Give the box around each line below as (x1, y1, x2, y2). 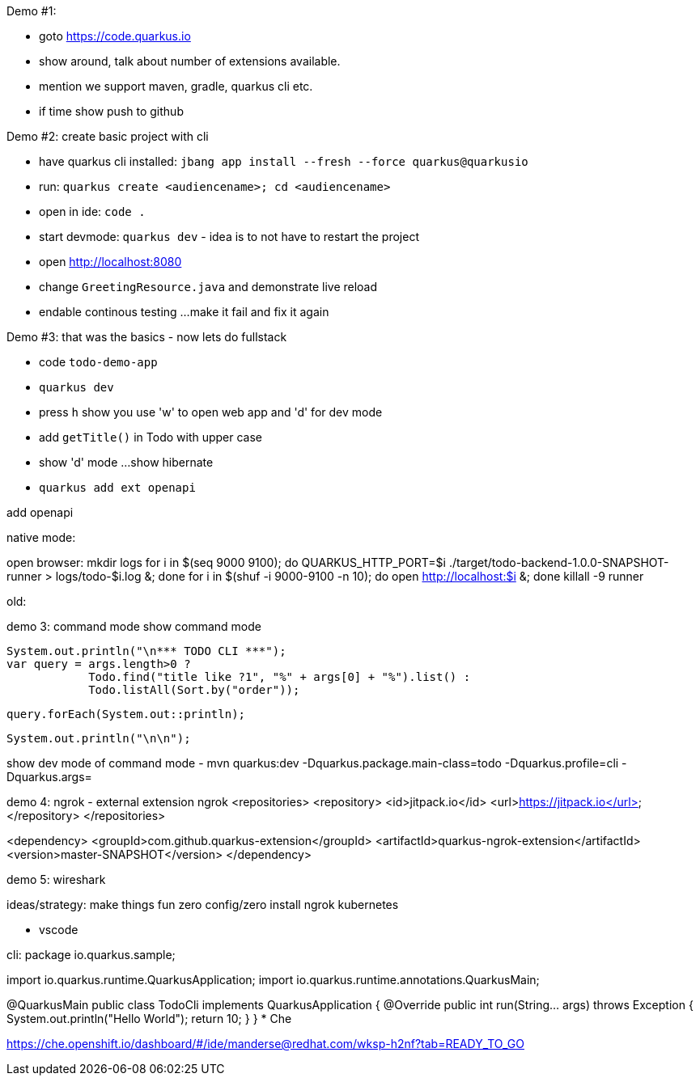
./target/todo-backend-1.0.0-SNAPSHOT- (448, 556, 669, 569)
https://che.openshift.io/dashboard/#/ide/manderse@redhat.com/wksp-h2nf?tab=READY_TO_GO (6, 1037, 524, 1050)
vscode (39, 923, 78, 936)
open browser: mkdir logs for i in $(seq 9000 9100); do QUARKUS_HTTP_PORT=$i (6, 556, 446, 569)
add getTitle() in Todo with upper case (39, 430, 263, 444)
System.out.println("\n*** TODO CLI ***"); (6, 645, 286, 657)
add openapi (6, 505, 74, 519)
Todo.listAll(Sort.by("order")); (88, 683, 300, 696)
